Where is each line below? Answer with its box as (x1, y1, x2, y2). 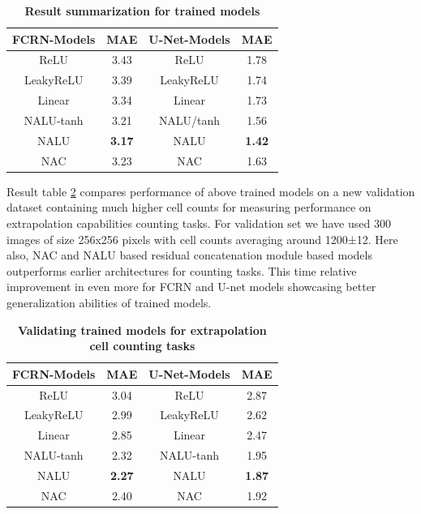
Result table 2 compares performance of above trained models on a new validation (6, 182, 415, 199)
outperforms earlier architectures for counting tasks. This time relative (6, 262, 357, 279)
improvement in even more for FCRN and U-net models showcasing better (6, 278, 376, 295)
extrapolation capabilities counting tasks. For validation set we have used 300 (6, 214, 391, 231)
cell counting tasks (89, 337, 195, 354)
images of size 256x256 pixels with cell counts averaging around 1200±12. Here (6, 230, 398, 247)
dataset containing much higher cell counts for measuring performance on (6, 199, 372, 216)
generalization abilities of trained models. (6, 293, 212, 311)
